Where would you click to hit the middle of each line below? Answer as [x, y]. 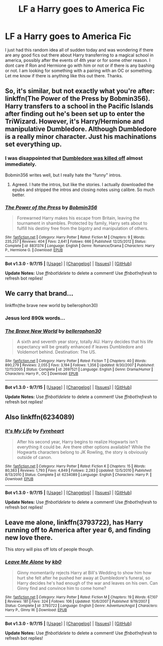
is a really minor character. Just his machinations [81, 137]
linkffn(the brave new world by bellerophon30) [51, 305]
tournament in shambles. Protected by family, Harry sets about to [82, 223]
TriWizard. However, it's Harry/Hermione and [75, 122]
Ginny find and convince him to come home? [62, 588]
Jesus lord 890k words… [35, 318]
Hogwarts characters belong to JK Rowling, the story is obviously [82, 452]
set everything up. [33, 144]
